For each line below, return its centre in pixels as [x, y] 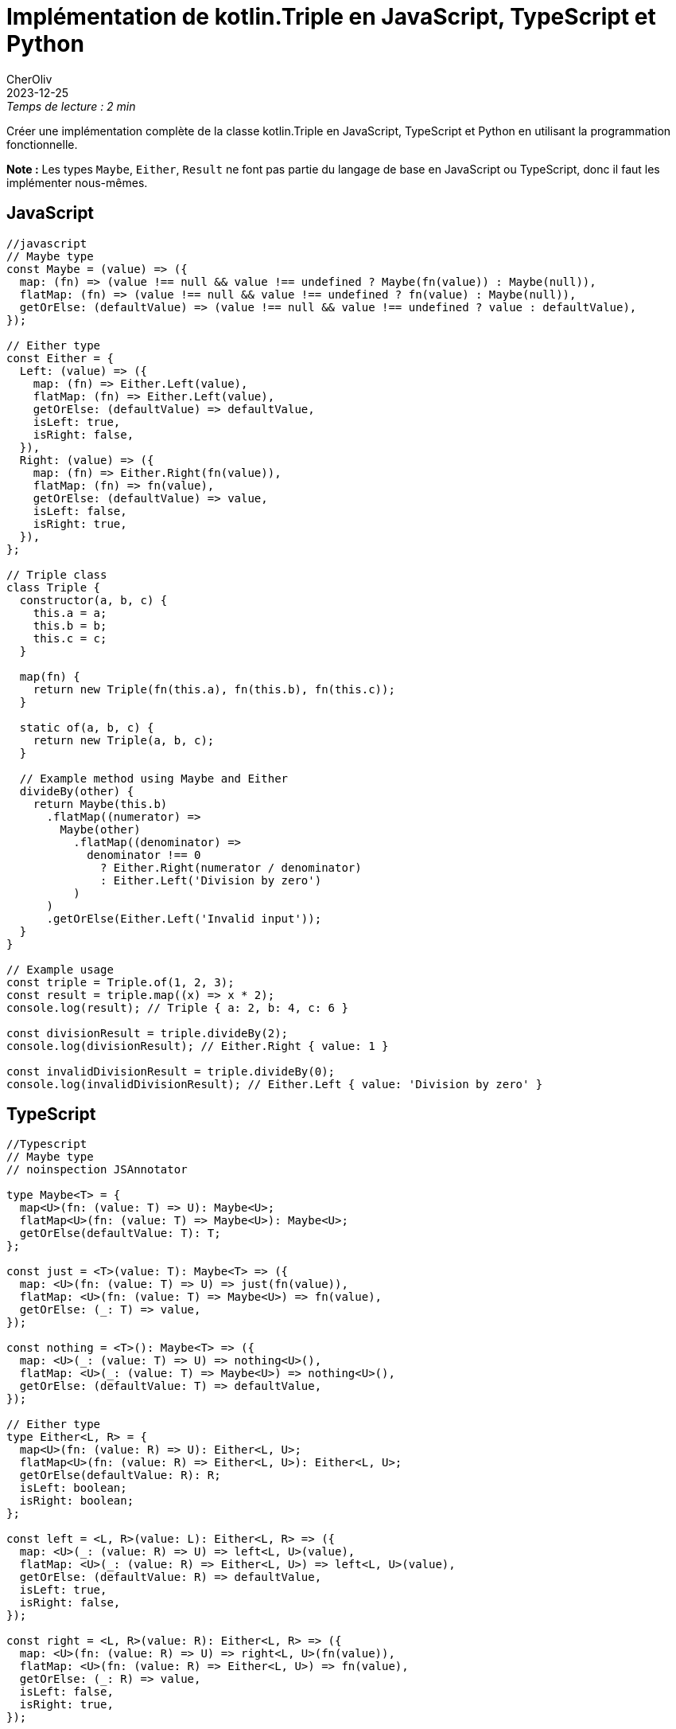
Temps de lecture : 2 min [71, 106]
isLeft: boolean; [73, 1488]
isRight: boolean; [77, 1501]
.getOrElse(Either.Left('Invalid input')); [184, 918]
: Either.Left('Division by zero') [211, 880]
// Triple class [57, 574]
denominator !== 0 [144, 855]
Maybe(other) [100, 829]
